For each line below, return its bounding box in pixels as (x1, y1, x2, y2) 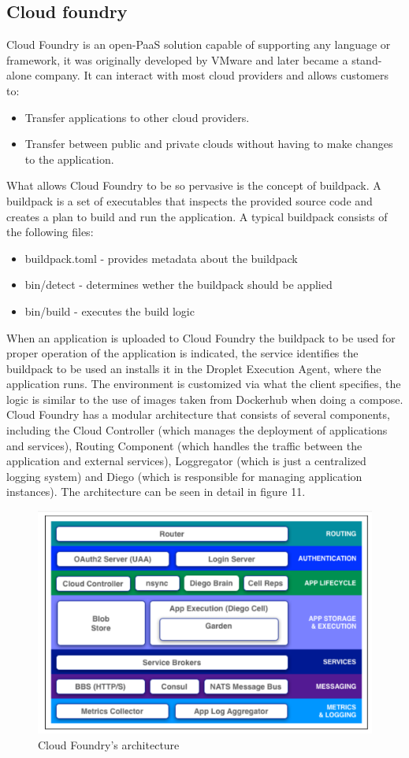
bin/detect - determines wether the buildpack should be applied (24, 276, 333, 293)
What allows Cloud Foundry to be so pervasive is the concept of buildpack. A (6, 177, 381, 194)
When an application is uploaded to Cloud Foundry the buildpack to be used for (6, 329, 396, 346)
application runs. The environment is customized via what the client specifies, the (6, 375, 401, 392)
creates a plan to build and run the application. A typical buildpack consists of (6, 208, 388, 224)
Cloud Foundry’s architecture (38, 736, 180, 752)
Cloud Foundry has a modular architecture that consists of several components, (6, 406, 390, 423)
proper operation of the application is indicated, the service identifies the (6, 345, 359, 361)
